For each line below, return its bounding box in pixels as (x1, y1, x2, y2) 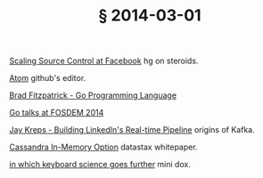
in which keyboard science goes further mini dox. (9, 159, 192, 170)
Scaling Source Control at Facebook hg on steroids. (9, 55, 199, 67)
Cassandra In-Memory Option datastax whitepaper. (9, 142, 198, 152)
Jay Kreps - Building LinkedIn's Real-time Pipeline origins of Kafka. (9, 125, 256, 135)
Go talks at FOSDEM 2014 (9, 108, 104, 118)
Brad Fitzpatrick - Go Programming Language (9, 90, 177, 101)
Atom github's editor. (9, 73, 86, 84)
